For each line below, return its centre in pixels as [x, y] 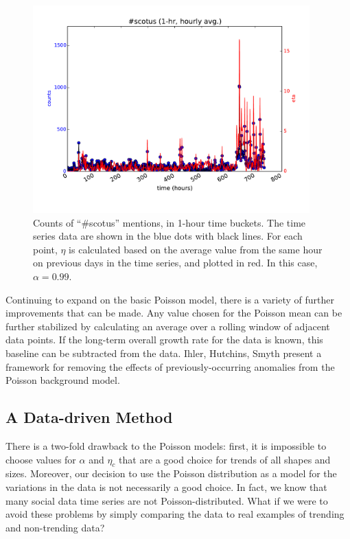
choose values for [41, 459]
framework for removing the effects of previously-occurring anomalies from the [170, 366]
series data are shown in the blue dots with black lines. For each [168, 236]
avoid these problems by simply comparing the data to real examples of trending [175, 514]
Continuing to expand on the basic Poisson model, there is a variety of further [170, 299]
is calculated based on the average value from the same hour [196, 249]
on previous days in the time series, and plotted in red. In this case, [175, 263]
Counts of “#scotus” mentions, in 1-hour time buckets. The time [170, 222]
